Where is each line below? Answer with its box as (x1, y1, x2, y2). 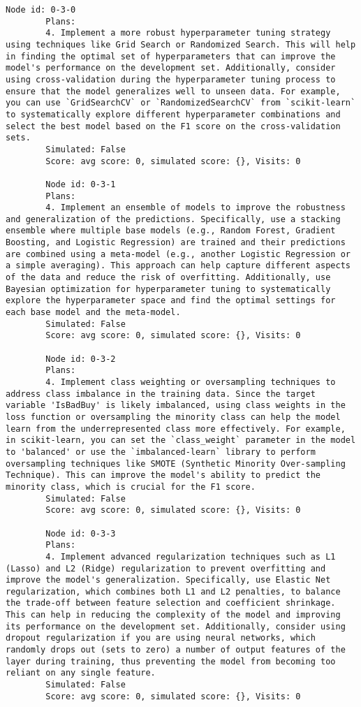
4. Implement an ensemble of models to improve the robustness (45, 203, 346, 213)
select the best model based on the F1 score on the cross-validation (6, 121, 341, 131)
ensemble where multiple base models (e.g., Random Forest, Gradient (6, 226, 336, 236)
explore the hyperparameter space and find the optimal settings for (6, 296, 336, 306)
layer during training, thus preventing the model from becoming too (6, 656, 336, 666)
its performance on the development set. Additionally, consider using (6, 621, 346, 632)
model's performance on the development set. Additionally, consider (6, 63, 336, 73)
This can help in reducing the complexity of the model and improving (6, 610, 341, 620)
